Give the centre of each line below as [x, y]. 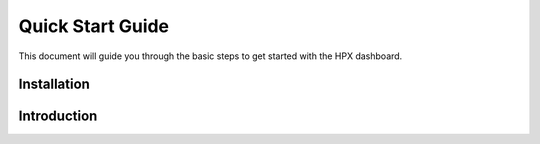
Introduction [58, 116]
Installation [54, 84]
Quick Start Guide [94, 26]
